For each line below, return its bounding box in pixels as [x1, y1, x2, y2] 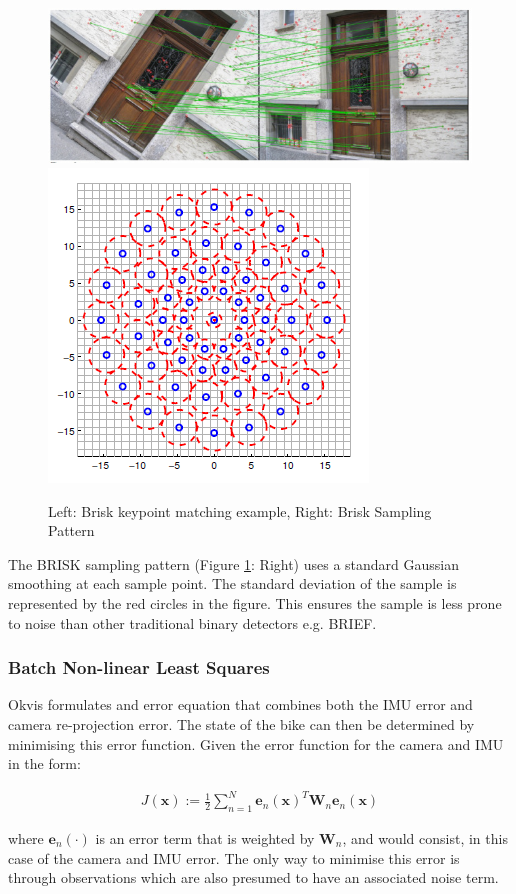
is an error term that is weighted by [95, 828, 315, 849]
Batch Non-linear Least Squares [8, 655, 270, 680]
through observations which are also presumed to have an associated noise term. [8, 867, 499, 888]
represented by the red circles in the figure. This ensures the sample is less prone [8, 592, 502, 613]
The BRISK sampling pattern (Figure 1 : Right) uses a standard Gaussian [8, 553, 460, 574]
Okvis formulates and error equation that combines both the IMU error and [8, 694, 473, 715]
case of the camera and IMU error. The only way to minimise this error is [8, 847, 460, 868]
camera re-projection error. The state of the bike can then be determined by [8, 713, 475, 734]
